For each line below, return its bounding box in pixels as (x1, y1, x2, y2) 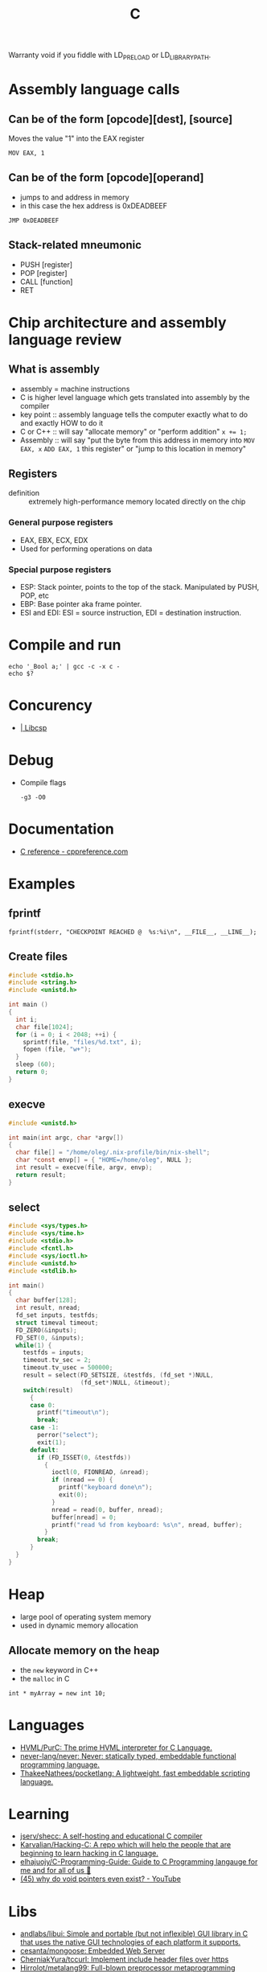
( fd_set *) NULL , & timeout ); (80, 1378, 171, 1386)
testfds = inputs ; (23, 1348, 84, 1357)
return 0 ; (15, 1068, 48, 1077)
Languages (8, 1715, 84, 1734)
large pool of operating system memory (19, 1612, 151, 1621)
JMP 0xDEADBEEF (8, 216, 60, 224)
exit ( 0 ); (59, 1491, 88, 1499)
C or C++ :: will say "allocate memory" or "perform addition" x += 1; (19, 426, 248, 436)
